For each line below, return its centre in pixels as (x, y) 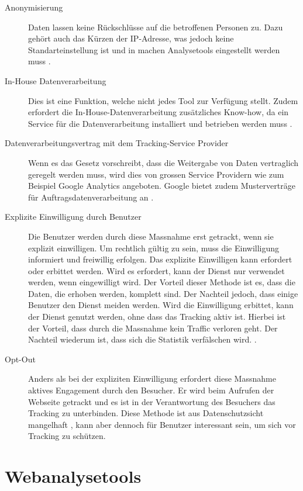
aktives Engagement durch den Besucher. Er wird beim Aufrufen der (151, 390)
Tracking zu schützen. (67, 436)
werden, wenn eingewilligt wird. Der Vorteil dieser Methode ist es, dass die (162, 282)
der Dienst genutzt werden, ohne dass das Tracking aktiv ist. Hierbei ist (157, 317)
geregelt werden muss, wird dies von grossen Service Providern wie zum (156, 174)
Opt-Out (20, 359)
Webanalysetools (73, 476)
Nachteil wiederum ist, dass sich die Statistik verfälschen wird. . (142, 339)
